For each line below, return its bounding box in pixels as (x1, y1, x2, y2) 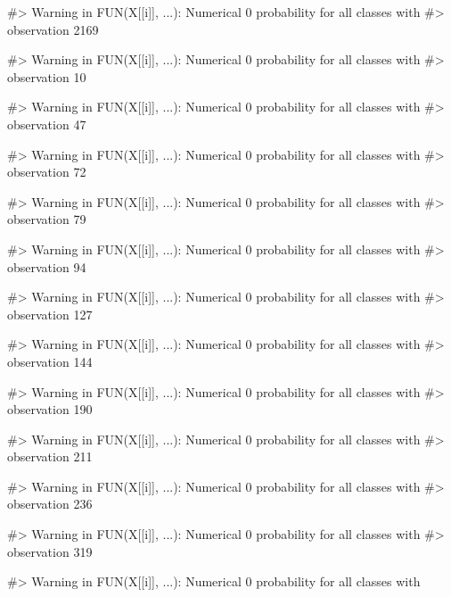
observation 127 (7, 304, 93, 323)
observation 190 (7, 400, 93, 419)
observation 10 (7, 67, 86, 86)
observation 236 (7, 494, 93, 513)
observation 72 (7, 162, 86, 181)
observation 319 (7, 542, 93, 560)
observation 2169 (7, 20, 99, 38)
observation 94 (7, 257, 86, 276)
